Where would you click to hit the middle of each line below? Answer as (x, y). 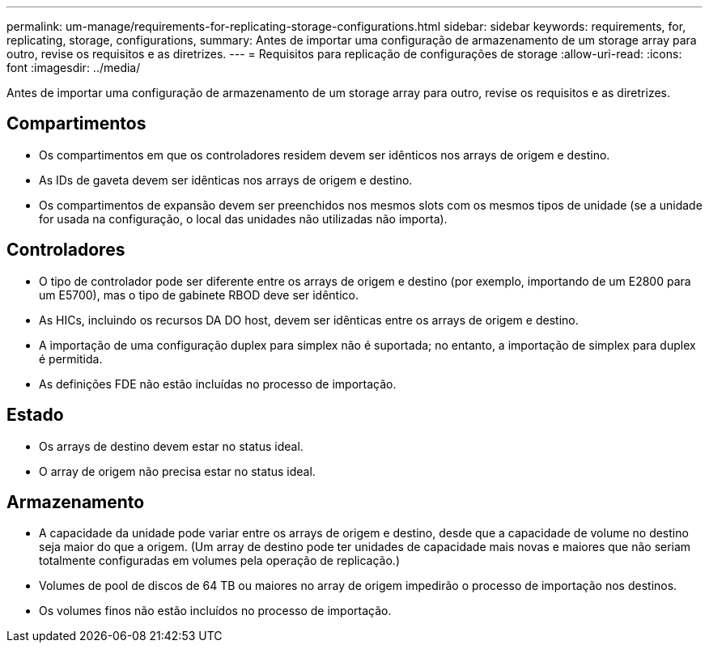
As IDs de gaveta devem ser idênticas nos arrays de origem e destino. (226, 180)
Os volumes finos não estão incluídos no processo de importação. (215, 611)
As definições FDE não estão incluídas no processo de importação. (218, 384)
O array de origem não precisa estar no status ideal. (177, 471)
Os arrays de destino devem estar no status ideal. (171, 446)
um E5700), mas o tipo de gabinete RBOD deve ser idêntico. (199, 295)
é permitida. (71, 358)
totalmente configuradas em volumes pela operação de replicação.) (220, 561)
